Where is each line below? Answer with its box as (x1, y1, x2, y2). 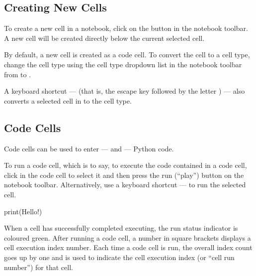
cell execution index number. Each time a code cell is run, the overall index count (4, 242, 253, 253)
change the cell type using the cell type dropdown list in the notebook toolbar (4, 59, 242, 69)
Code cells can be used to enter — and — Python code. (4, 143, 174, 153)
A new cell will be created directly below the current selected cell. (4, 32, 205, 43)
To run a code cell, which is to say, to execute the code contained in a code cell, (4, 160, 247, 170)
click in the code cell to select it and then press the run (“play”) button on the (4, 169, 244, 180)
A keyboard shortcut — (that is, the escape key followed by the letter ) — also (4, 86, 245, 96)
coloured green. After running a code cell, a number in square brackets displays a (4, 232, 251, 243)
